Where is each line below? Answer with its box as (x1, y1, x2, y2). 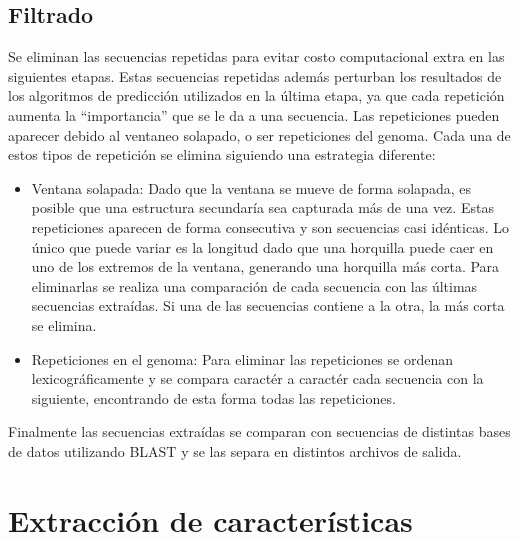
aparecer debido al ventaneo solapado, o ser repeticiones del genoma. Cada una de (8, 124, 511, 145)
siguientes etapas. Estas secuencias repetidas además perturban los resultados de (8, 65, 502, 86)
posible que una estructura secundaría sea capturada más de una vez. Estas (31, 197, 494, 218)
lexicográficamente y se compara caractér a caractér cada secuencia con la (31, 368, 484, 389)
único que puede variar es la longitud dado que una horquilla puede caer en (31, 236, 494, 257)
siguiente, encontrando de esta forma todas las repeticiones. (31, 387, 396, 408)
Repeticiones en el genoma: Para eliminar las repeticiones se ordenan (31, 348, 453, 369)
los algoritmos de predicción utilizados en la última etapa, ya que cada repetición (8, 85, 505, 106)
